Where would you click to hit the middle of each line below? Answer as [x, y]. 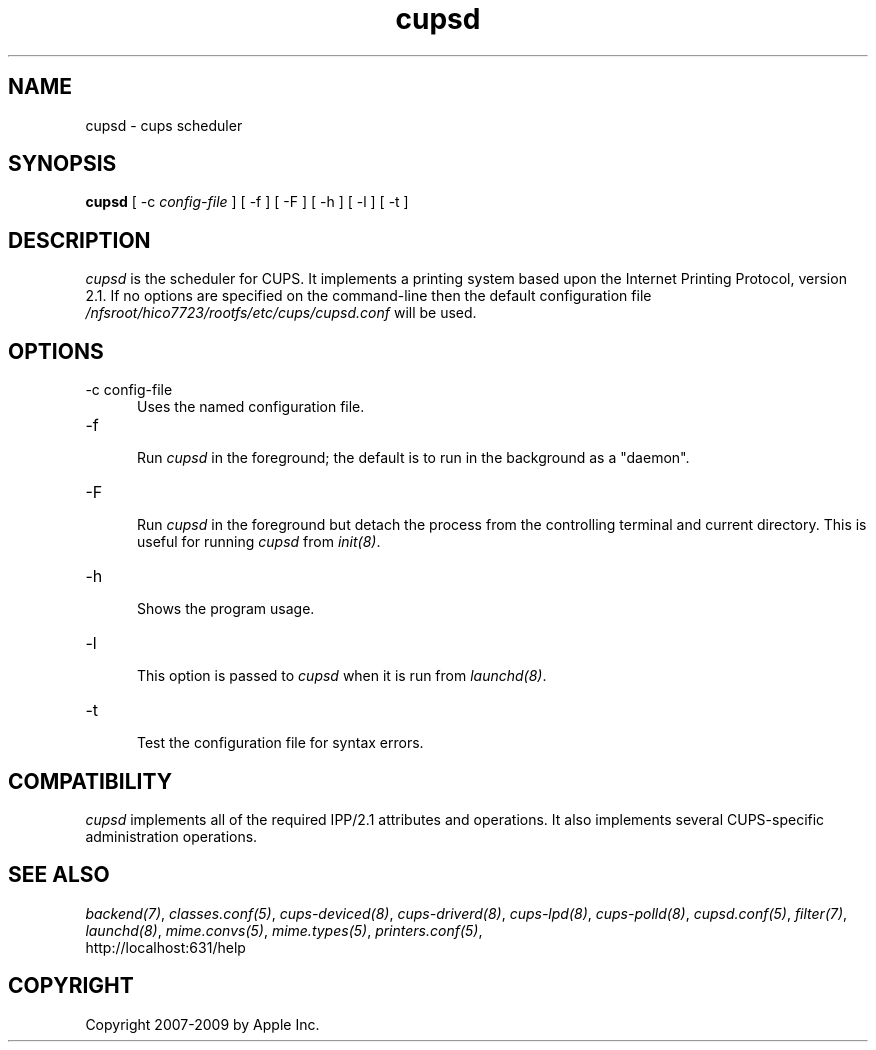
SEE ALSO [59, 875]
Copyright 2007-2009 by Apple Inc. [202, 1024]
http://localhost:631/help [165, 947]
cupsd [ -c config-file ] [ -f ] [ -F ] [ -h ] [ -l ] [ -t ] [247, 202]
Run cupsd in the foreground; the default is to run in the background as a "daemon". [413, 458]
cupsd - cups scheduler [164, 125]
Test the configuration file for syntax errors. [280, 743]
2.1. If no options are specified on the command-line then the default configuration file [368, 296]
